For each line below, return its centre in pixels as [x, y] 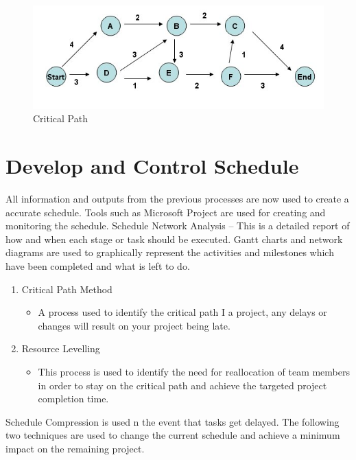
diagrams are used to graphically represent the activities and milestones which [170, 252]
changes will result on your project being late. [134, 325]
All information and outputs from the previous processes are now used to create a [177, 198]
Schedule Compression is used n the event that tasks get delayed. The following [173, 421]
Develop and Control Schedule [152, 166]
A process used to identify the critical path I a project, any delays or [182, 312]
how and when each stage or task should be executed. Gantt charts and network [174, 239]
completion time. [73, 399]
